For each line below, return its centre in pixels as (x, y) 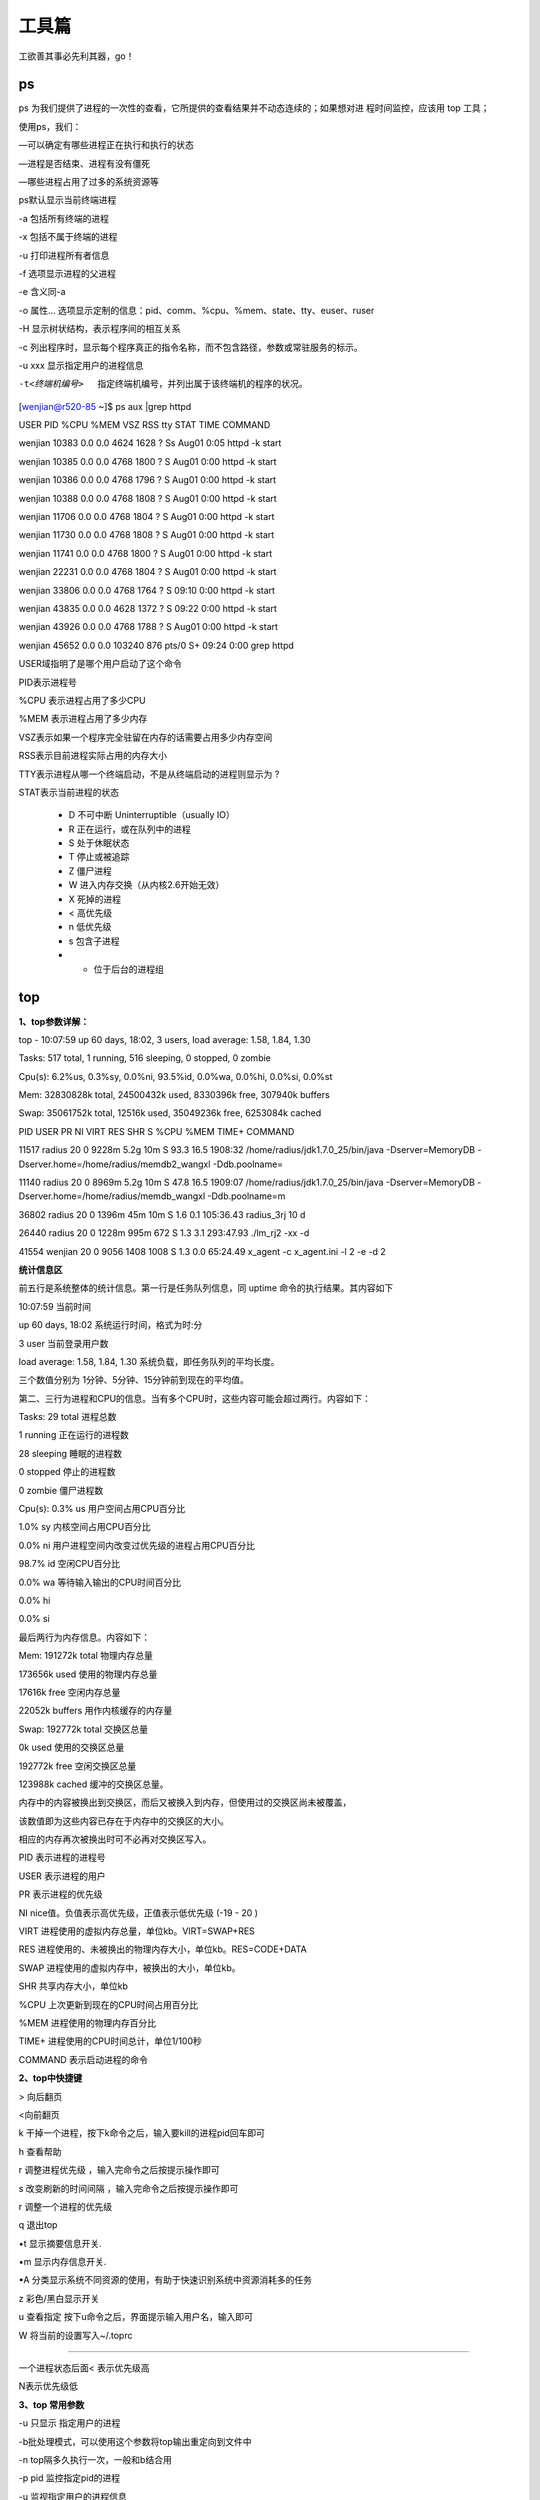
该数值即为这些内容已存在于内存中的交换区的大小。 (123, 1821)
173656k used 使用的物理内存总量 (88, 1674)
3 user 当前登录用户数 (63, 1343)
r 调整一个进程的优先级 (65, 2206)
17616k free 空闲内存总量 (69, 1692)
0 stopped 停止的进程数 (67, 1472)
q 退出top (38, 2225)
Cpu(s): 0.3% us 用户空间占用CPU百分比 (102, 1509)
